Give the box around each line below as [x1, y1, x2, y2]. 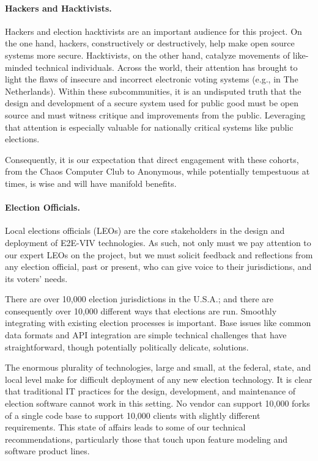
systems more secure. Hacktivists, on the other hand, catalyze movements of [5, 48, 290, 61]
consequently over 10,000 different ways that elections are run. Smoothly [5, 304, 277, 317]
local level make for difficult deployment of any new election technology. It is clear [5, 372, 312, 385]
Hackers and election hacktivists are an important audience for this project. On [5, 24, 302, 37]
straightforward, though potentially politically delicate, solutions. [5, 340, 249, 353]
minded [5, 60, 33, 73]
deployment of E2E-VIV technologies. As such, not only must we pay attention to [5, 236, 311, 249]
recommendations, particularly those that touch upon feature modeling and [5, 432, 287, 445]
